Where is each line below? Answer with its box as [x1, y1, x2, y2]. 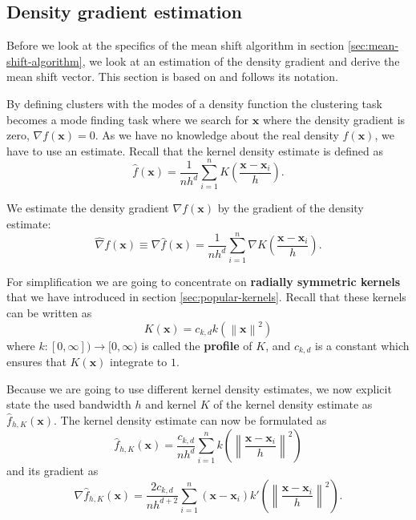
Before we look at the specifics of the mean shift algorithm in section [6, 37, 345, 54]
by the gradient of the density [217, 200, 364, 216]
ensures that [6, 353, 67, 370]
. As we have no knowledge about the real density [95, 127, 339, 143]
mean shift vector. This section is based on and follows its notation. [6, 68, 338, 85]
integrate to [110, 353, 168, 370]
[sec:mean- [347, 37, 399, 54]
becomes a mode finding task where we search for [6, 111, 249, 127]
